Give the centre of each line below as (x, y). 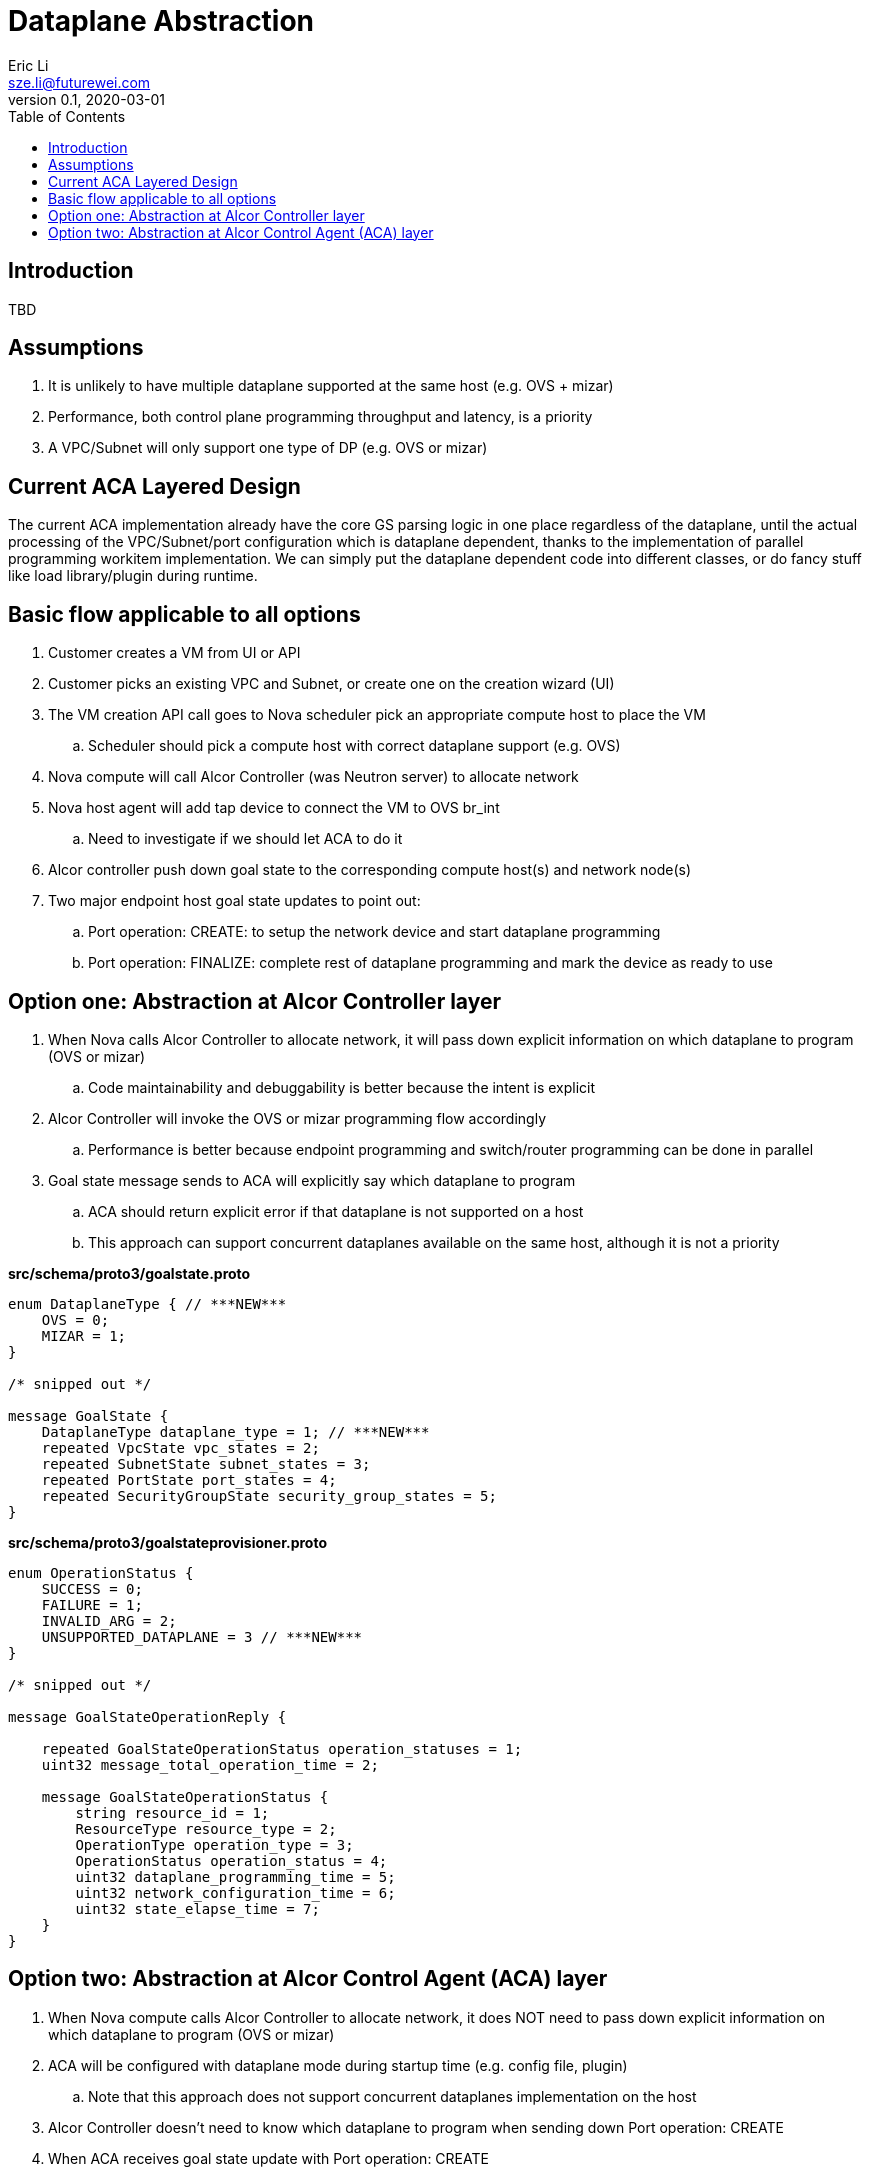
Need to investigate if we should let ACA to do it (245, 839)
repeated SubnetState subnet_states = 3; (206, 1463)
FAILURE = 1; (92, 1604)
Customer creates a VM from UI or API (174, 653)
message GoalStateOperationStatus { (185, 1796)
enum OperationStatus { (101, 1572)
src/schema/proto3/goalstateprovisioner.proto (167, 1542)
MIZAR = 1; (84, 1335)
